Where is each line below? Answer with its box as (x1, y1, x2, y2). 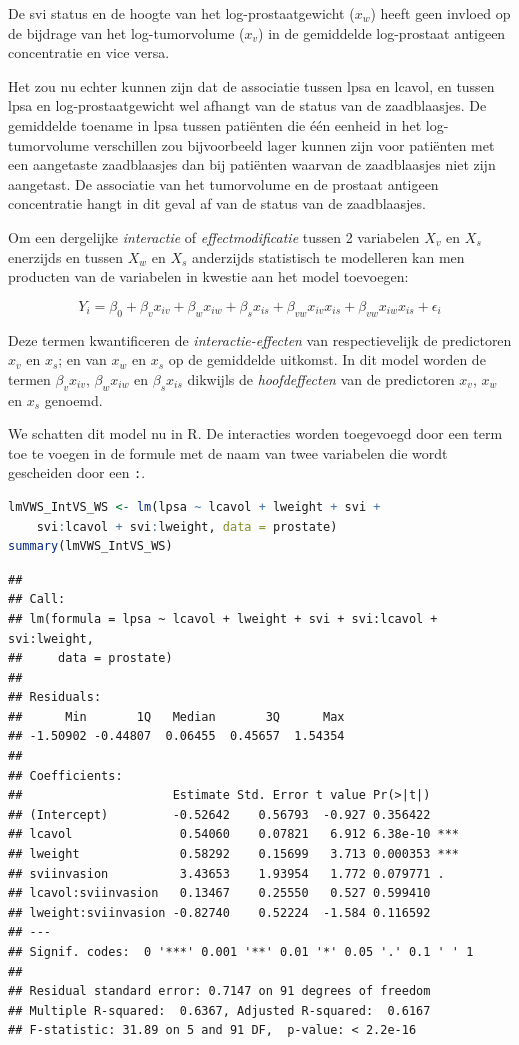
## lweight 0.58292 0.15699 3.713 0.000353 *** (8, 847, 460, 862)
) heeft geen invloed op (370, 3, 511, 23)
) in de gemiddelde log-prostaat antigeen (258, 22, 506, 43)
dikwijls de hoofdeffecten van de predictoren (187, 368, 455, 389)
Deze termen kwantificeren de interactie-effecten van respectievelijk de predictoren (8, 329, 512, 350)
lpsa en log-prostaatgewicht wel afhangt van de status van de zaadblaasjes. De (8, 95, 487, 116)
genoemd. (44, 389, 103, 410)
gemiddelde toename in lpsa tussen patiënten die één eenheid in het (8, 114, 422, 135)
